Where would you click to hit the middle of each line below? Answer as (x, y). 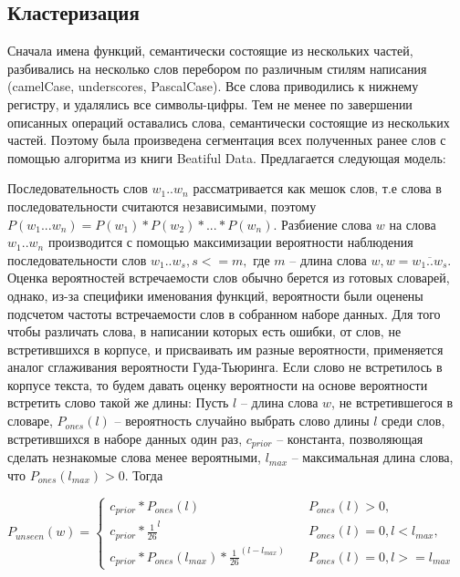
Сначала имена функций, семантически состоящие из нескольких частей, (210, 51)
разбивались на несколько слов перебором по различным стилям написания (217, 68)
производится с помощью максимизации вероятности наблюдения (230, 242)
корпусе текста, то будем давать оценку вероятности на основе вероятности (218, 384)
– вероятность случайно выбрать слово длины (242, 421)
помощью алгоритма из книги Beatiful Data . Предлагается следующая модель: (227, 157)
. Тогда (144, 474)
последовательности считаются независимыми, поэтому (162, 206)
